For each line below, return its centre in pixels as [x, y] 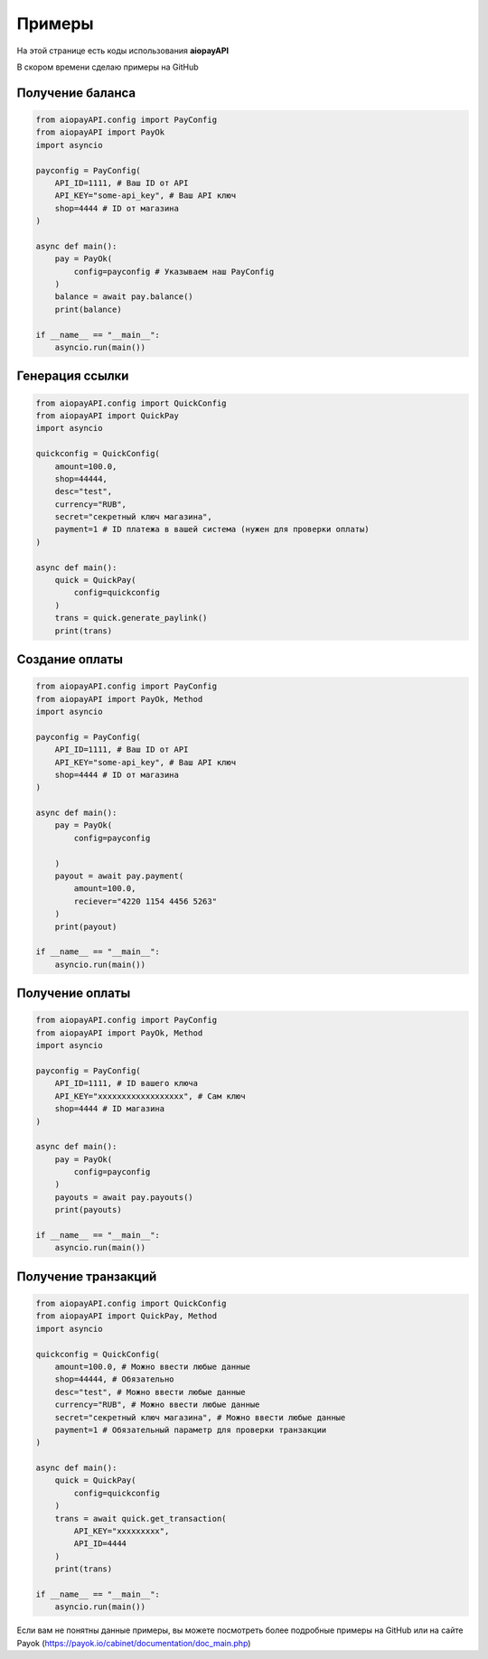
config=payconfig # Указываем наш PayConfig [174, 272]
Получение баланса [76, 93]
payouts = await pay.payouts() [124, 1197]
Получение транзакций [87, 1276]
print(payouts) [88, 1210]
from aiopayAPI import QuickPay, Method [126, 1316]
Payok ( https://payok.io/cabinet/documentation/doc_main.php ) [134, 1643]
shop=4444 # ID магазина [110, 1109]
